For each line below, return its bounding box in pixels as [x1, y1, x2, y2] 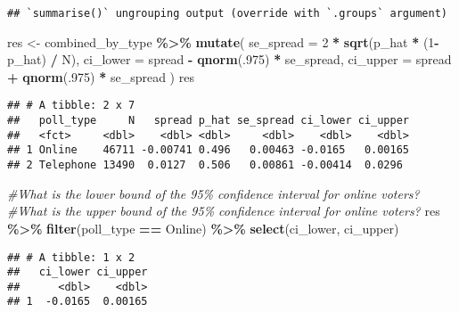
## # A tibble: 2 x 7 [7, 99, 135, 112]
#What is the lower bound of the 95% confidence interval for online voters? [7, 184, 420, 202]
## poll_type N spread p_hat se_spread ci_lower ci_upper [7, 114, 410, 127]
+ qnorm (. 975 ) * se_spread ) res [7, 67, 194, 86]
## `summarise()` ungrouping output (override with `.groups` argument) [7, 7, 447, 20]
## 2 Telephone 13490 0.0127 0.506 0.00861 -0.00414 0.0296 [7, 159, 403, 172]
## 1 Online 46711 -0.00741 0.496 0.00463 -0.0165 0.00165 [7, 144, 410, 157]
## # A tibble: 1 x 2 [7, 250, 135, 264]
